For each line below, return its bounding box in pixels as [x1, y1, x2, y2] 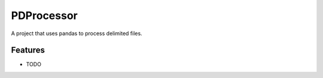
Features [11, 45, 45, 55]
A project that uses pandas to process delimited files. [11, 30, 143, 37]
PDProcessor [11, 9, 78, 22]
